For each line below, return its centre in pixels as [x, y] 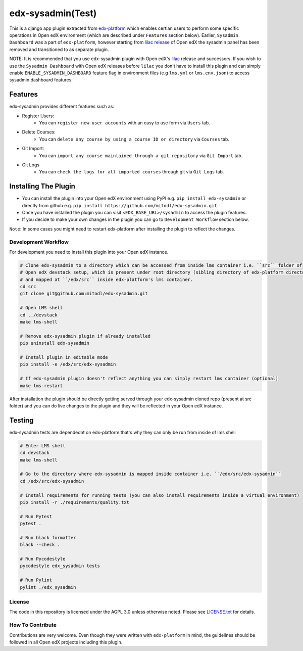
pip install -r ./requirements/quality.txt [75, 502]
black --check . [40, 545]
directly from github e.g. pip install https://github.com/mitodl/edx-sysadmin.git [119, 205]
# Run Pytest [36, 516]
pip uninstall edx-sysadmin [55, 343]
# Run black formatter [48, 538]
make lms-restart [41, 386]
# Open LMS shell [41, 308]
